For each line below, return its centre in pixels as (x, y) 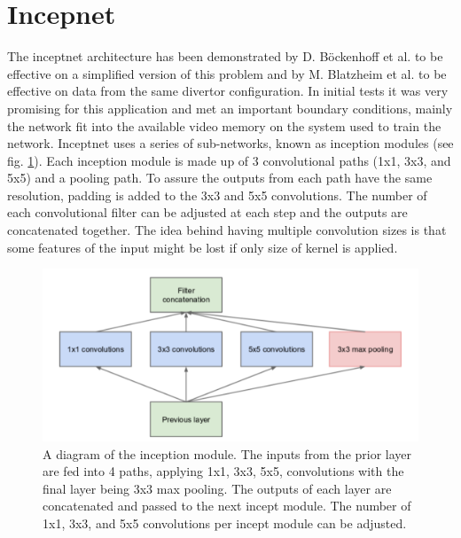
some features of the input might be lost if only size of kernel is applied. (203, 247)
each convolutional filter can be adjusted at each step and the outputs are (207, 212)
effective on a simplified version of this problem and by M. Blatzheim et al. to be (227, 73)
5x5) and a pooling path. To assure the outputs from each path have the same (220, 178)
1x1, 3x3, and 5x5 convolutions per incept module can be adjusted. (225, 523)
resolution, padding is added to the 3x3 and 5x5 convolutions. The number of (217, 195)
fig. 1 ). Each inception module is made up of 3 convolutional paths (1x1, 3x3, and (229, 160)
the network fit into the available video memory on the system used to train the (224, 125)
